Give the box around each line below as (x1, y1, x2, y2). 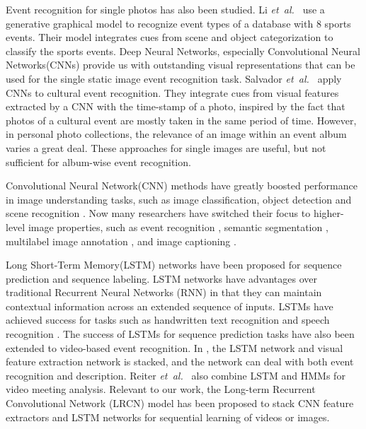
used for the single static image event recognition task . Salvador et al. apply (6, 71, 342, 86)
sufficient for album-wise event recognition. (6, 154, 191, 169)
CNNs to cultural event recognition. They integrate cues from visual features (6, 85, 339, 100)
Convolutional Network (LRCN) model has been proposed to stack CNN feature (6, 396, 354, 411)
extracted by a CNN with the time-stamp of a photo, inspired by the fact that (6, 99, 345, 114)
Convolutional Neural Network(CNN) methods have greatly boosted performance (6, 178, 358, 193)
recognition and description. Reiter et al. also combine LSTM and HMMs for (6, 368, 345, 382)
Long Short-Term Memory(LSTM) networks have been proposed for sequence (6, 257, 342, 272)
